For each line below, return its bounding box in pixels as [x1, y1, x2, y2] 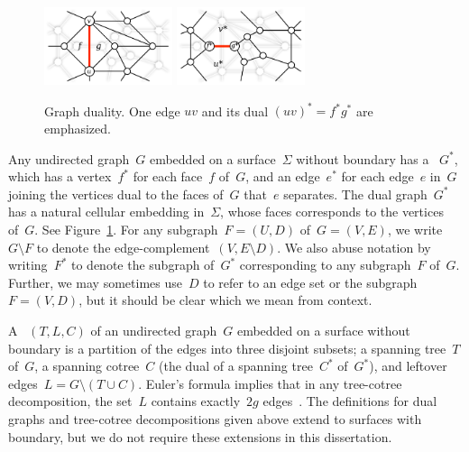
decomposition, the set [8, 392, 133, 410]
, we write [387, 220, 443, 239]
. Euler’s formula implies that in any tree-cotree [138, 374, 402, 392]
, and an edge [245, 167, 320, 186]
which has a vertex [8, 167, 112, 186]
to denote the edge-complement [36, 237, 210, 256]
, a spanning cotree [34, 356, 140, 375]
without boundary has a [296, 149, 429, 168]
